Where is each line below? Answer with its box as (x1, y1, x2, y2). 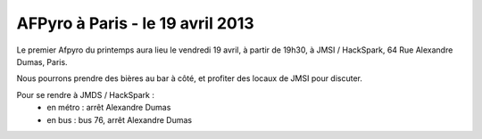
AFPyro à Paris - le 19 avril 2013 (16, 13, 254, 33)
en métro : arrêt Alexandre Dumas (46, 102, 171, 113)
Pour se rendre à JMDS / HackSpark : (16, 89, 155, 100)
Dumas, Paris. (16, 56, 68, 67)
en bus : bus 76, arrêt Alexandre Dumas (46, 114, 192, 125)
